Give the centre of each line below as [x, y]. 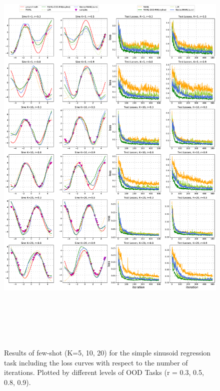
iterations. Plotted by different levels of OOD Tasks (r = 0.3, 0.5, [104, 372]
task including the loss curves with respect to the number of [96, 362]
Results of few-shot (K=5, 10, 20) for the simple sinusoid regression [107, 353]
